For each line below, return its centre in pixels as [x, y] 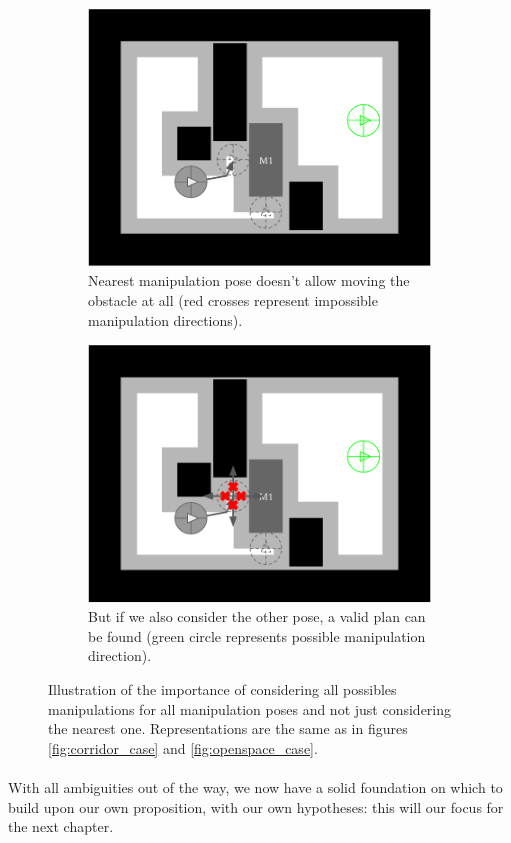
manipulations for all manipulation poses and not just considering [250, 708]
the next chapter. [61, 826]
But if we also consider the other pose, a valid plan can [257, 616]
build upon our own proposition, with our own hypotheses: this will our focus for [256, 806]
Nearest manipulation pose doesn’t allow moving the [249, 280]
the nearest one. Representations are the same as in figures [228, 728]
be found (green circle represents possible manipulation [257, 635]
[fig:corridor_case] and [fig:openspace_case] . [183, 747]
